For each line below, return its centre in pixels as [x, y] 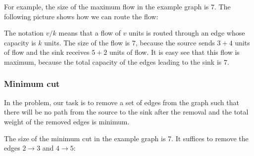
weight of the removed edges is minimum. [67, 121]
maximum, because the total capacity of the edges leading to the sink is [113, 61]
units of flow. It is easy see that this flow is [174, 52]
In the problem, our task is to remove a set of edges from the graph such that [122, 102]
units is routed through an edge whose [187, 33]
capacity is [20, 42]
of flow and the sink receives [47, 52]
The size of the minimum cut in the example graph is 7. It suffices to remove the [126, 138]
